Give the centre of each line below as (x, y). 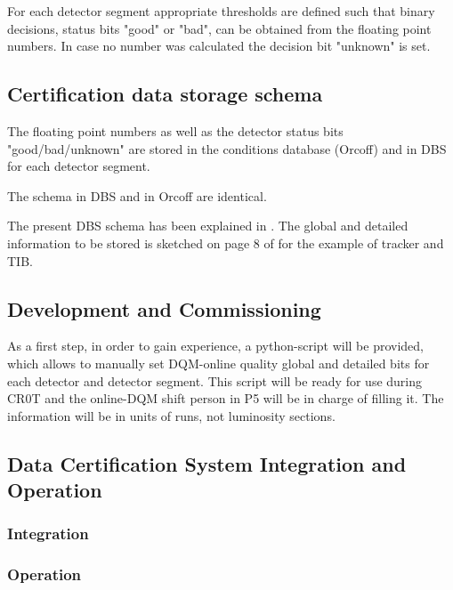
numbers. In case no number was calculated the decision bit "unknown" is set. (219, 46)
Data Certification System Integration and (207, 463)
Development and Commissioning (164, 308)
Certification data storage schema (165, 94)
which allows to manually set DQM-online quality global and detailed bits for (218, 363)
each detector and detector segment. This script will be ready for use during (215, 380)
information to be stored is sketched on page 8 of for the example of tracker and (226, 242)
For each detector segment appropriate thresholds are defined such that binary (221, 11)
